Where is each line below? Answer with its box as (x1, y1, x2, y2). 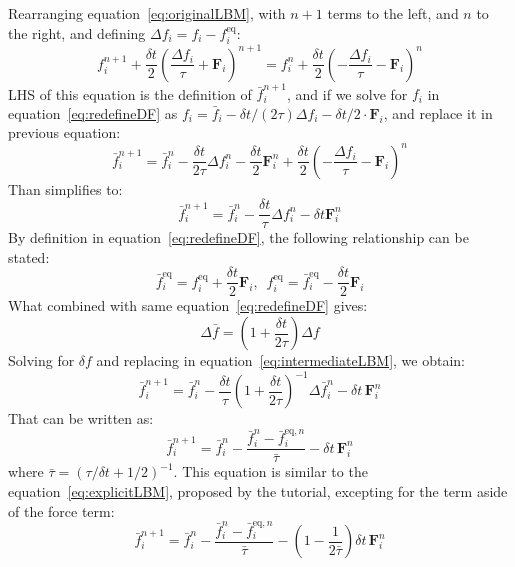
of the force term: (8, 500, 115, 521)
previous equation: (8, 122, 121, 143)
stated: (8, 246, 50, 267)
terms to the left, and (327, 3, 459, 23)
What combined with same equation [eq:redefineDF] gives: (8, 295, 368, 316)
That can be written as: (8, 408, 154, 429)
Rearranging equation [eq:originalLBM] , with (8, 3, 286, 23)
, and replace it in (383, 102, 493, 123)
